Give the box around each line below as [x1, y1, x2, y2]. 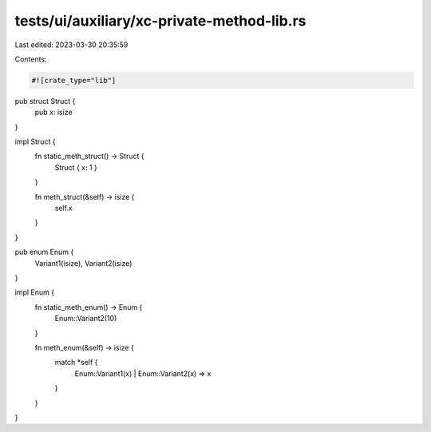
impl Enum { [14, 287, 55, 297]
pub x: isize [34, 108, 73, 117]
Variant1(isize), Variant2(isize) [34, 258, 132, 268]
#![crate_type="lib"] [31, 76, 117, 85]
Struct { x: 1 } [54, 162, 97, 172]
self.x [54, 204, 73, 213]
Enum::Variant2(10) [54, 314, 117, 323]
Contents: [14, 54, 47, 64]
